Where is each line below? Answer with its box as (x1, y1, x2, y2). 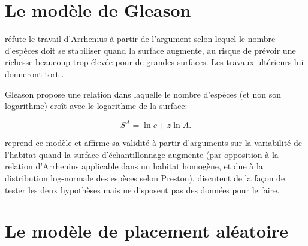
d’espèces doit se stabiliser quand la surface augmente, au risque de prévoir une (5, 44, 296, 56)
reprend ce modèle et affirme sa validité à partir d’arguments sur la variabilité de (5, 136, 302, 149)
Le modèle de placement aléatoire (5, 218, 289, 243)
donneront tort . (5, 67, 64, 80)
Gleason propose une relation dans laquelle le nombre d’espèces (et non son (5, 87, 282, 100)
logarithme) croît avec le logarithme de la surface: (5, 99, 188, 112)
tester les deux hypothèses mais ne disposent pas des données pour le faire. (5, 183, 280, 196)
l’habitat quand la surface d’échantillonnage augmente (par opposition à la (5, 148, 279, 160)
